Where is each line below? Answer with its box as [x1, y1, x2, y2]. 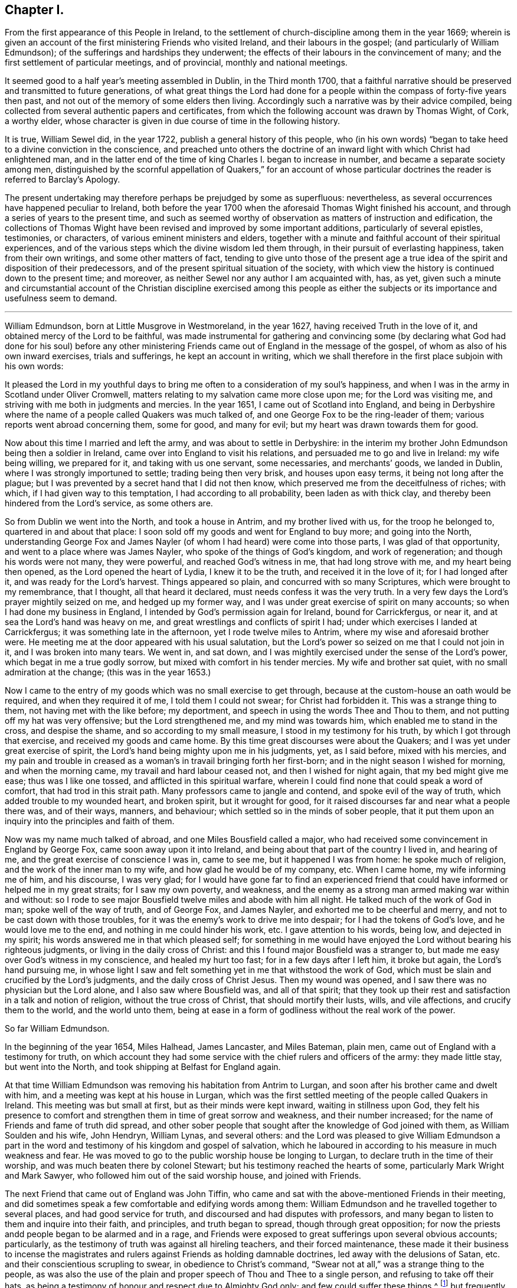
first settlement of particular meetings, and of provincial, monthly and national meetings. [5, 57, 348, 68]
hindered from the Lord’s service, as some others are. [5, 498, 213, 509]
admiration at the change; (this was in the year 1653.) [5, 667, 211, 678]
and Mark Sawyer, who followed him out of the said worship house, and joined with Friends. [5, 1170, 361, 1181]
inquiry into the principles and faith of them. [5, 816, 175, 827]
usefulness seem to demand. [5, 293, 117, 304]
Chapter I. [5, 2, 64, 17]
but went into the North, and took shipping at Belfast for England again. [5, 1062, 281, 1072]
